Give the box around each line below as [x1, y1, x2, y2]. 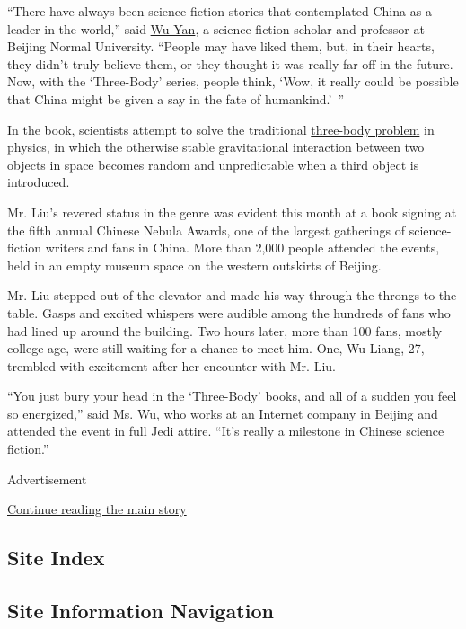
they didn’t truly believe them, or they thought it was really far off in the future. [7, 54, 453, 73]
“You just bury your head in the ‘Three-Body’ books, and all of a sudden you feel [7, 386, 457, 405]
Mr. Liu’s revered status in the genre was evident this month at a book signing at [7, 202, 457, 221]
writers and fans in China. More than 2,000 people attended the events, [45, 238, 440, 257]
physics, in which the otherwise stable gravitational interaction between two [7, 137, 425, 156]
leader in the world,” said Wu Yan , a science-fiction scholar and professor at [7, 19, 425, 38]
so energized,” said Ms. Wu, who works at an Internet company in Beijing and [7, 403, 438, 422]
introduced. [7, 173, 70, 191]
